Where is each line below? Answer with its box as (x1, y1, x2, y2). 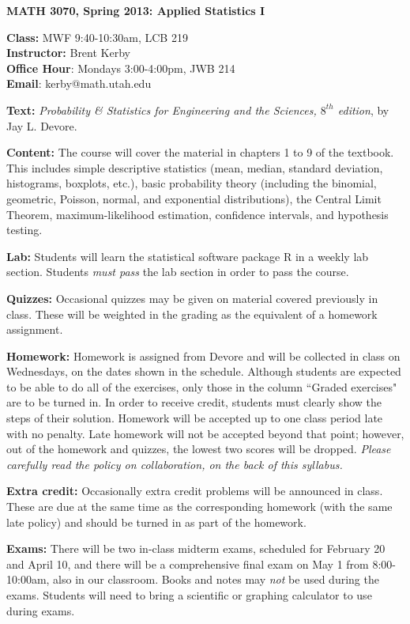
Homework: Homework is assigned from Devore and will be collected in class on (6, 347, 401, 364)
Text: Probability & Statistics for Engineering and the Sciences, (6, 101, 317, 118)
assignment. (6, 321, 63, 338)
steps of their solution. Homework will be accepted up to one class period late (6, 410, 383, 426)
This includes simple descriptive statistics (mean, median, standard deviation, (6, 159, 383, 176)
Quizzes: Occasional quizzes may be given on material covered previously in (6, 289, 378, 306)
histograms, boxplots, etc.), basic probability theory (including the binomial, (6, 175, 377, 191)
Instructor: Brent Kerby (6, 44, 130, 61)
